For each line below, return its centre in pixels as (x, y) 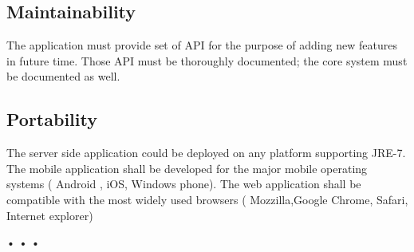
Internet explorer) (50, 215)
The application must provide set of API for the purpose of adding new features (202, 45)
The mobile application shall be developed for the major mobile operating (187, 168)
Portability (52, 119)
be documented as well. (63, 76)
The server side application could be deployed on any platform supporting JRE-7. (206, 153)
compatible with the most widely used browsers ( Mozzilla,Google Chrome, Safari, (207, 199)
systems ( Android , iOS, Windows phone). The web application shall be (184, 184)
